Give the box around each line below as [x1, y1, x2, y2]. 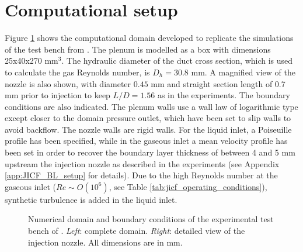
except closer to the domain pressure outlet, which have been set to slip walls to [5, 112, 291, 124]
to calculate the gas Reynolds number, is [5, 65, 150, 78]
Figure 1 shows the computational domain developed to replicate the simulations [5, 32, 294, 44]
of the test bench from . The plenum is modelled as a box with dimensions [5, 43, 271, 55]
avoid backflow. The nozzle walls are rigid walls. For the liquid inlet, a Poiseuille [5, 123, 292, 135]
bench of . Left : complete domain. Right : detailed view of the [28, 225, 245, 237]
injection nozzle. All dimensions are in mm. [28, 236, 183, 248]
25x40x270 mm [5, 54, 58, 67]
